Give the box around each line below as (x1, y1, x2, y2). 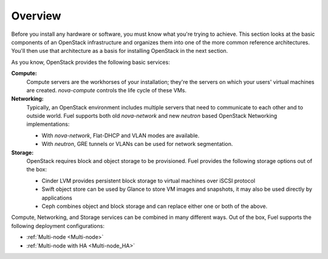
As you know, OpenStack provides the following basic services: (11, 58, 170, 66)
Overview (11, 9, 61, 22)
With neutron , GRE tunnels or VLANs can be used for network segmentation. (41, 140, 233, 148)
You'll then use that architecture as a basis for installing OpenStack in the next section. (11, 47, 228, 55)
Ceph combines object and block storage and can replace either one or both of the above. (41, 202, 267, 210)
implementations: (26, 120, 70, 128)
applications (41, 194, 72, 201)
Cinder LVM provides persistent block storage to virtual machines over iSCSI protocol (41, 177, 255, 184)
